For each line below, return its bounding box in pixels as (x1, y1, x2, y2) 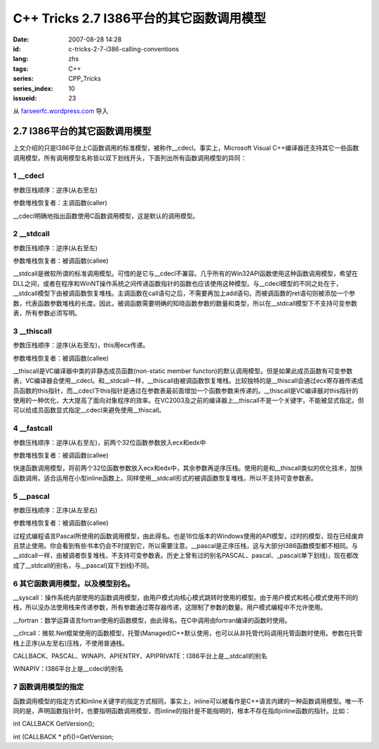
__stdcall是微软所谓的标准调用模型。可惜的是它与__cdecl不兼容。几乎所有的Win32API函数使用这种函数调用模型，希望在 (13, 269, 358, 278)
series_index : (13, 84, 54, 93)
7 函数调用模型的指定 (13, 682, 84, 692)
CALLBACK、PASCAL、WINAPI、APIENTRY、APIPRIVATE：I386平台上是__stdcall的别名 (13, 651, 267, 660)
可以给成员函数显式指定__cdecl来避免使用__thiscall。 (13, 406, 166, 415)
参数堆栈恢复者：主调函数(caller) (13, 199, 108, 207)
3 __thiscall (13, 326, 52, 336)
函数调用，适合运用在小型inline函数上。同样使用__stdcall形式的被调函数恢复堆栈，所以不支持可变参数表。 (13, 474, 317, 482)
